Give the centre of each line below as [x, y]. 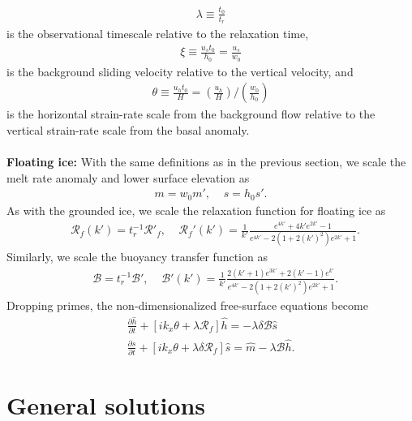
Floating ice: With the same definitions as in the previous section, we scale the [206, 161]
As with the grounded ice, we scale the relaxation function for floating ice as [196, 210]
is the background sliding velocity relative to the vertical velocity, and [180, 71]
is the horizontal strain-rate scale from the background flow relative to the [191, 114]
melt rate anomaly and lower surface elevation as [128, 177]
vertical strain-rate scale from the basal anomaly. [128, 129]
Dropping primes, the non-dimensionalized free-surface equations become [187, 305]
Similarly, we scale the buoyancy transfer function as [137, 257]
